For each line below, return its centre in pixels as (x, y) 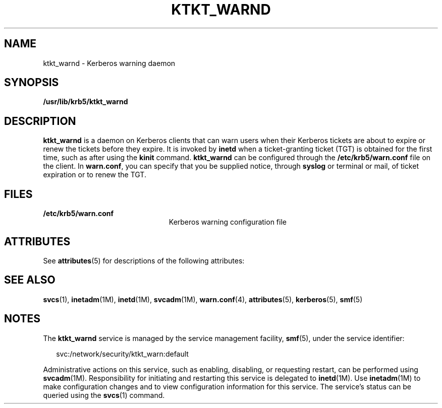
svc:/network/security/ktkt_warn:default (122, 354)
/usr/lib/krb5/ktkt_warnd (86, 102)
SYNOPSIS (32, 83)
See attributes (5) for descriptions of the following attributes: (144, 260)
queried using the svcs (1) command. (104, 395)
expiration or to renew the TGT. (95, 175)
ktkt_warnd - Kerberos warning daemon (109, 63)
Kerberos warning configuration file (228, 222)
